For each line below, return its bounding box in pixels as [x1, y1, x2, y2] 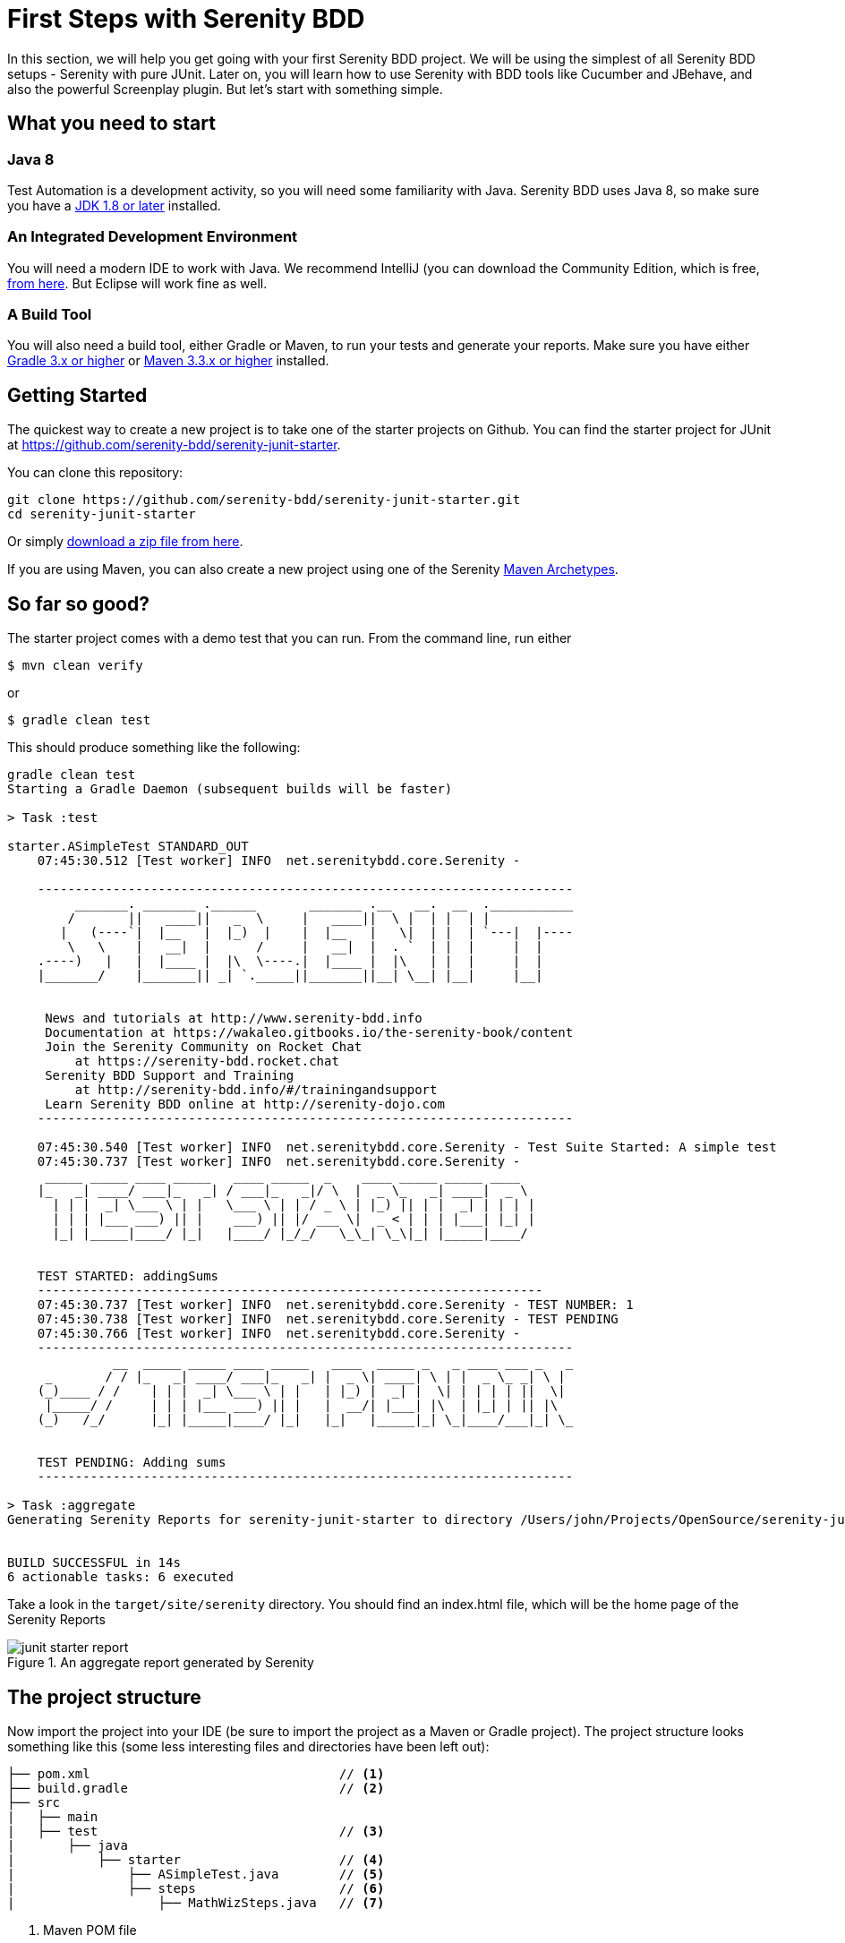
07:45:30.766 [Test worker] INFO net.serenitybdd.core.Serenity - [37, 1326, 521, 1341]
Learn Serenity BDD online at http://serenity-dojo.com [45, 1097, 445, 1112]
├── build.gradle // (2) [7, 1781, 385, 1795]
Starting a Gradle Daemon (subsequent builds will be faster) [7, 782, 453, 797]
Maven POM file [43, 1922, 137, 1938]
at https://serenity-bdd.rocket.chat [74, 1054, 339, 1069]
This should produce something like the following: [7, 740, 301, 756]
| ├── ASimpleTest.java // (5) [7, 1867, 385, 1881]
